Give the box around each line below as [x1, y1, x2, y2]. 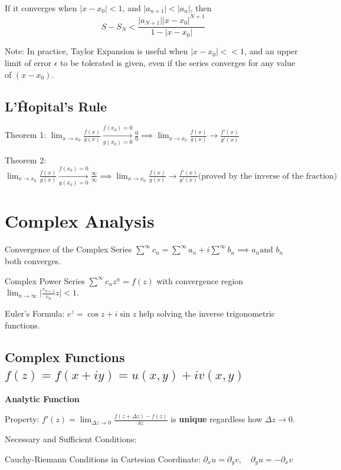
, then [190, 2, 212, 14]
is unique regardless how [170, 413, 263, 425]
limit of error [5, 57, 52, 69]
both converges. [5, 254, 61, 267]
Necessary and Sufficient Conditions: [5, 432, 137, 445]
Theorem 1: [5, 129, 47, 141]
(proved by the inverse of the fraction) [198, 172, 337, 180]
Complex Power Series [5, 274, 85, 287]
